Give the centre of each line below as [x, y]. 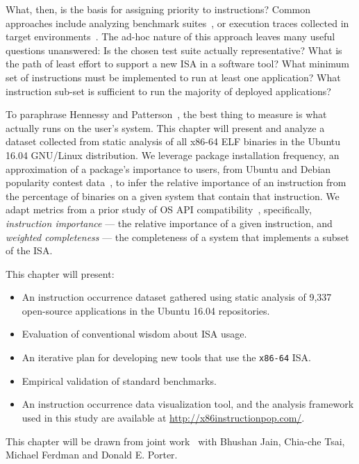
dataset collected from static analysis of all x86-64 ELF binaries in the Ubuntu [173, 141]
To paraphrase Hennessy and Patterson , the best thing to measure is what [166, 114]
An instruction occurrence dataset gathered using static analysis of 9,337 [177, 297]
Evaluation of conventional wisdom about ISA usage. [134, 334]
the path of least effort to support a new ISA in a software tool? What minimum [177, 64]
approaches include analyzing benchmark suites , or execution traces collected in [177, 23]
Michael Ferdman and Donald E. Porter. [92, 455]
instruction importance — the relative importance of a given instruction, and [169, 223]
